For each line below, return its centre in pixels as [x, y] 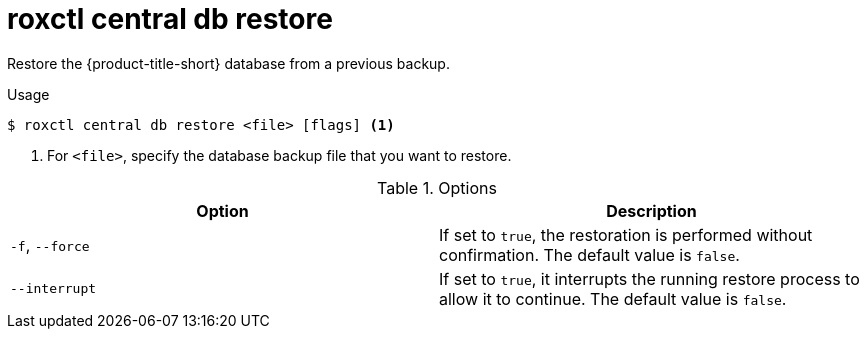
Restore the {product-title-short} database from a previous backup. [228, 63]
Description [651, 210]
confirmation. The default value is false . [589, 254]
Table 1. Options [437, 187]
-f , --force [50, 244]
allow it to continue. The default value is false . [613, 298]
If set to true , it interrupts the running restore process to [649, 278]
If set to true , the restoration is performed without [626, 234]
